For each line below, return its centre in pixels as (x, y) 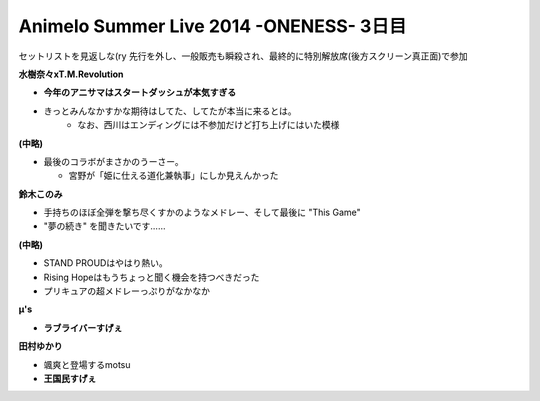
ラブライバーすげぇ (83, 327)
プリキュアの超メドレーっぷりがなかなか (126, 291)
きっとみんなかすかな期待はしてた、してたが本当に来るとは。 (170, 111)
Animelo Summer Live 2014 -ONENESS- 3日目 (212, 26)
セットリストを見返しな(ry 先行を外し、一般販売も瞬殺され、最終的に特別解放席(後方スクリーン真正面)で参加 (243, 56)
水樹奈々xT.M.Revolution (71, 74)
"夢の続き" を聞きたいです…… (104, 226)
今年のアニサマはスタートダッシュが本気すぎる (140, 92)
